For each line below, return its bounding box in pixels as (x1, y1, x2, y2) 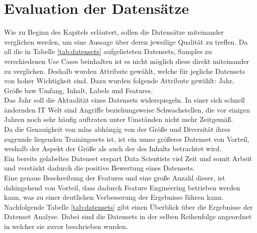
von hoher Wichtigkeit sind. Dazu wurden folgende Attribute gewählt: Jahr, (4, 75, 235, 86)
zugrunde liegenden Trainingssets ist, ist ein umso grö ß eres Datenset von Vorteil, (4, 133, 250, 144)
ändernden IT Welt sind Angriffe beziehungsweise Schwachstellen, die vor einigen (4, 104, 250, 115)
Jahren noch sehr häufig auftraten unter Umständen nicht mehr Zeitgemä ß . (4, 114, 233, 124)
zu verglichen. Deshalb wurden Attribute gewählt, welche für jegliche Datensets (4, 65, 245, 76)
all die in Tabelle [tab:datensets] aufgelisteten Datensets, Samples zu (4, 46, 212, 57)
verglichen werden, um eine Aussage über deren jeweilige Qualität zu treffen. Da (4, 36, 248, 47)
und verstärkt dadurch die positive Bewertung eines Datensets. (4, 163, 195, 173)
